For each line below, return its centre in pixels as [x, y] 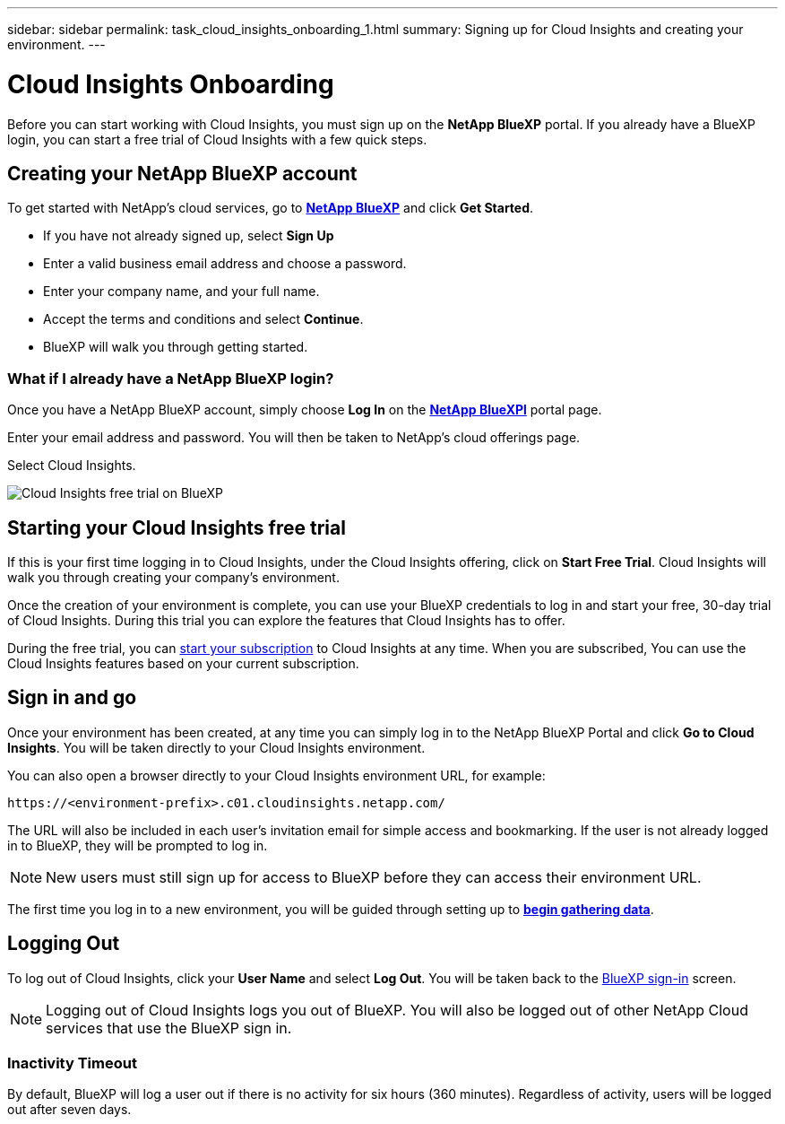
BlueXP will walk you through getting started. [176, 347]
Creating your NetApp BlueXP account [182, 173]
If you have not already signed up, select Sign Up [189, 236]
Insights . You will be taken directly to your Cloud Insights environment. [216, 747]
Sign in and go [72, 698]
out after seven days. [69, 1110]
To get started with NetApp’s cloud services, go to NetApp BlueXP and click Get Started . [271, 208]
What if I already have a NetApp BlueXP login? [171, 378]
